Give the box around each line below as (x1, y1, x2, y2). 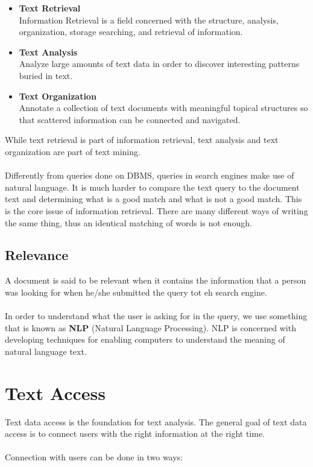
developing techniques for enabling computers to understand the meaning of (5, 333, 285, 346)
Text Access (5, 380, 106, 405)
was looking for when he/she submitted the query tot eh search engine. (5, 285, 267, 298)
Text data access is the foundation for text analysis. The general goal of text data (5, 415, 307, 428)
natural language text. (5, 345, 87, 357)
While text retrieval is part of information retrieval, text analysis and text (5, 133, 279, 146)
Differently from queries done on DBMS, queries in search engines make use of (5, 169, 294, 182)
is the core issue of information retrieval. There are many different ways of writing (5, 204, 308, 217)
